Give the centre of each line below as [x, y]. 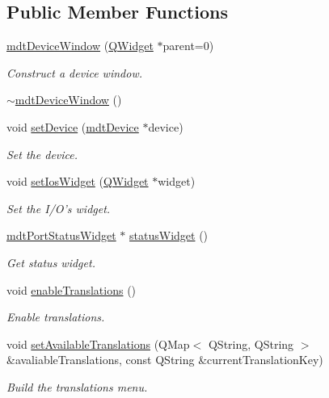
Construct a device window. [74, 72]
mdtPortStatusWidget [61, 235]
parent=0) [188, 46]
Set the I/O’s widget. [59, 208]
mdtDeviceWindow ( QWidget [80, 46]
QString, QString [251, 344]
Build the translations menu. [77, 386]
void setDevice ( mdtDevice [73, 126]
